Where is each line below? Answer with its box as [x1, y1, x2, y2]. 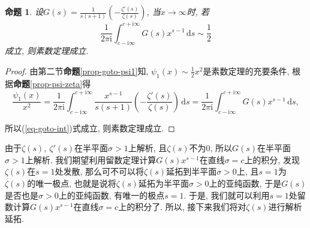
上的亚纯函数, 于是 [209, 176, 282, 189]
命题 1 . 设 [5, 5, 43, 17]
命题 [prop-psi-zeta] [13, 77, 83, 89]
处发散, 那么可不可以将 [55, 165, 144, 178]
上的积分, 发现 [244, 153, 300, 166]
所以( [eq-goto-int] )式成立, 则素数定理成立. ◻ [5, 121, 175, 134]
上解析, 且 [128, 142, 167, 154]
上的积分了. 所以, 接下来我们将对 [118, 200, 246, 213]
